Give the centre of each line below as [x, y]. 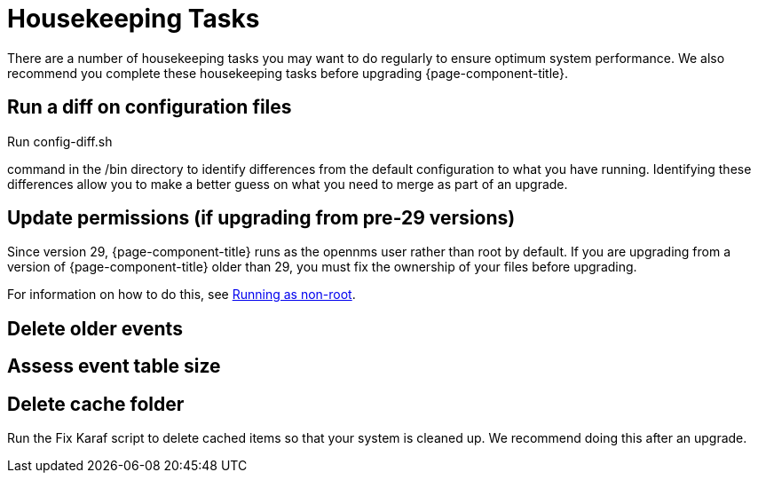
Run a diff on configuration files [150, 107]
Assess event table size [114, 366]
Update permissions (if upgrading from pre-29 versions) [261, 218]
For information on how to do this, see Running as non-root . [182, 295]
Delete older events [95, 328]
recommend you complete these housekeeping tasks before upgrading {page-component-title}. [288, 73]
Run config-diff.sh [60, 141]
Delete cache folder [96, 404]
